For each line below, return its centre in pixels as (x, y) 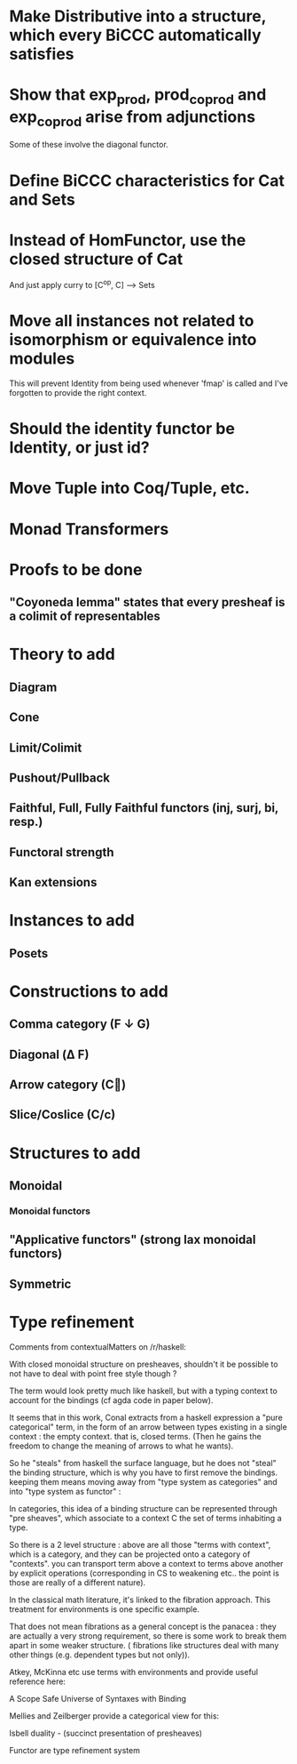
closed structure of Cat (96, 259)
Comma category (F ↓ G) (80, 1024)
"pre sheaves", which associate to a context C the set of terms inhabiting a (145, 1518)
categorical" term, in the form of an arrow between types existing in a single (148, 1427)
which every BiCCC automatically (135, 35)
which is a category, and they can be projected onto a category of (130, 1554)
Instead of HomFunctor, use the (128, 240)
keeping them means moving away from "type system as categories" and (143, 1481)
